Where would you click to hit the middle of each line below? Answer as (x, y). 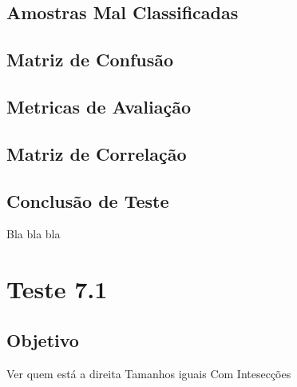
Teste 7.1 (57, 289)
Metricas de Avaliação (99, 106)
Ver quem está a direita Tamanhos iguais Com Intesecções (149, 373)
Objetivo (43, 339)
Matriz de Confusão (90, 60)
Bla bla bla (34, 234)
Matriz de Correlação (97, 153)
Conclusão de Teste (88, 200)
